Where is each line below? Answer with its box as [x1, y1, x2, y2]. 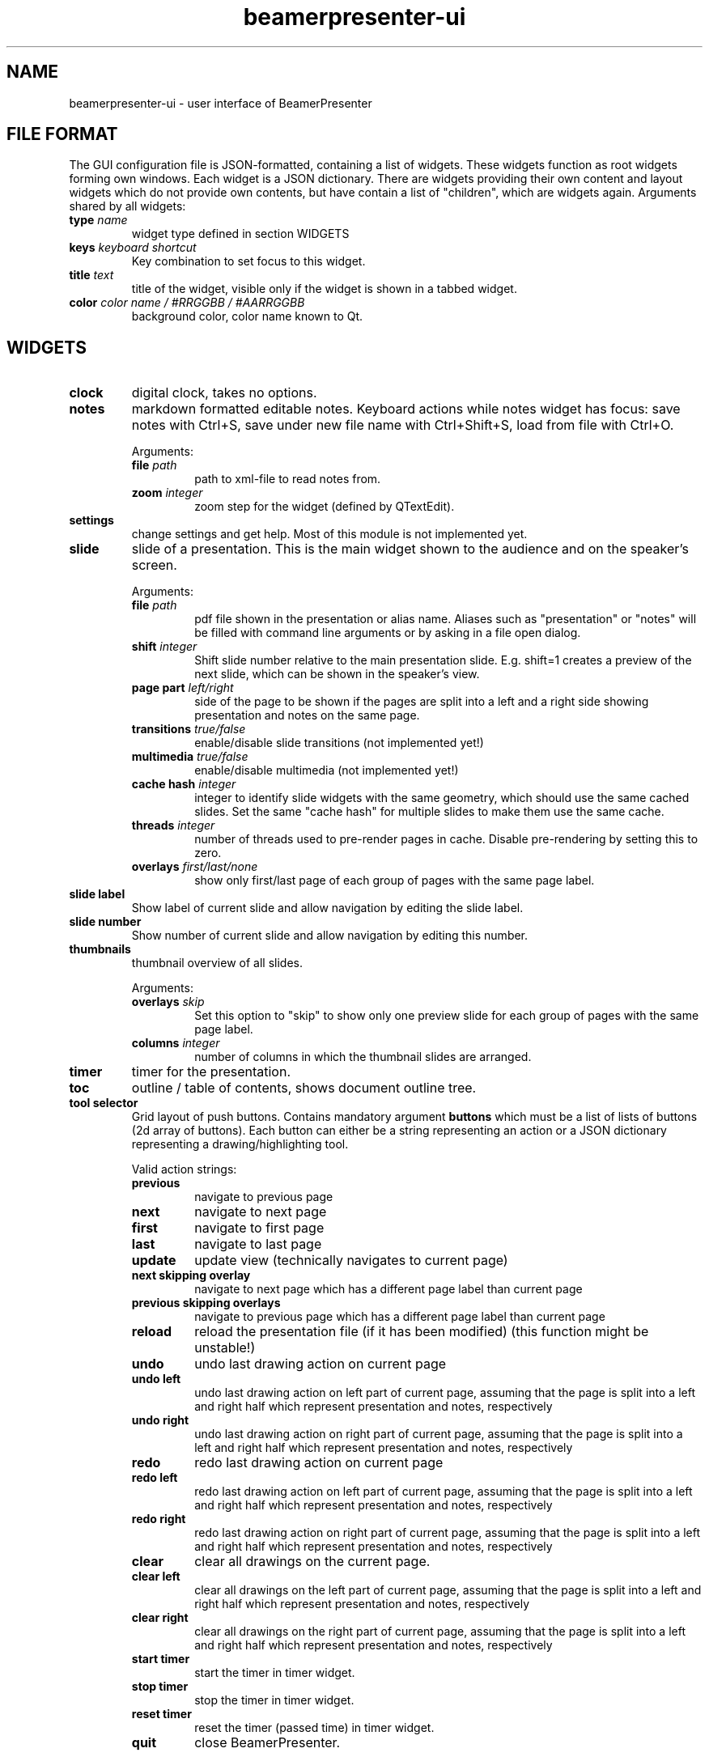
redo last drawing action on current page [194, 1454, 444, 1471]
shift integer [131, 639, 197, 654]
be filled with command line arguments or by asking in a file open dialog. [194, 626, 581, 640]
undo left [131, 1372, 181, 1386]
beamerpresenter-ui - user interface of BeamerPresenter [69, 95, 372, 110]
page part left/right [131, 681, 234, 695]
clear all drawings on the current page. [194, 1553, 431, 1570]
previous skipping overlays [131, 1296, 281, 1310]
